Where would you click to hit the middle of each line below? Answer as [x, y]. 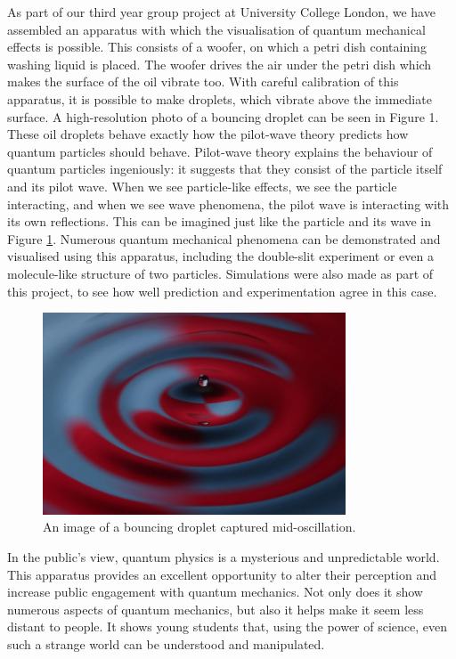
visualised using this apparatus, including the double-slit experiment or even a [220, 256]
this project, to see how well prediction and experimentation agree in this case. [222, 291]
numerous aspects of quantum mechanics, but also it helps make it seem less [216, 609]
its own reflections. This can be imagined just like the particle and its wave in [220, 221]
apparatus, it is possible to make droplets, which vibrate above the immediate [220, 98]
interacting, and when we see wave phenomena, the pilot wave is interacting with [228, 203]
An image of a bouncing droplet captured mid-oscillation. [199, 527]
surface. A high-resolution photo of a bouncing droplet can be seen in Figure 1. [223, 116]
